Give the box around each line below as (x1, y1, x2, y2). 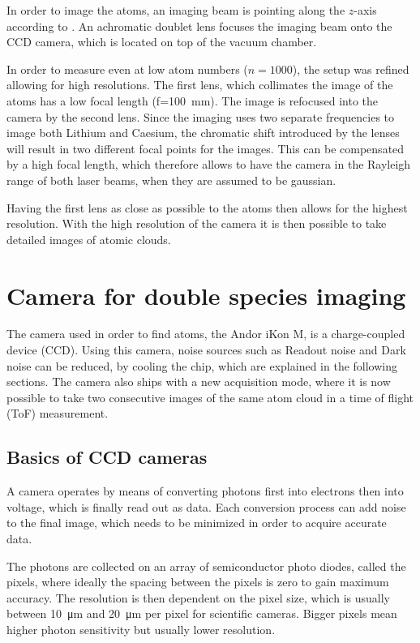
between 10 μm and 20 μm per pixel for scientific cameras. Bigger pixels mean (6, 605, 397, 622)
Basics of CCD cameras (6, 444, 208, 469)
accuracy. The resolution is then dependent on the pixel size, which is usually (6, 589, 390, 606)
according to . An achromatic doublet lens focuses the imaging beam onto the (6, 17, 392, 34)
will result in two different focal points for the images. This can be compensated (6, 139, 405, 156)
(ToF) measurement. (6, 405, 109, 422)
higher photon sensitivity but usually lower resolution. (6, 620, 276, 637)
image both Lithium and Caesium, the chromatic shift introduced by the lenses (6, 124, 400, 141)
